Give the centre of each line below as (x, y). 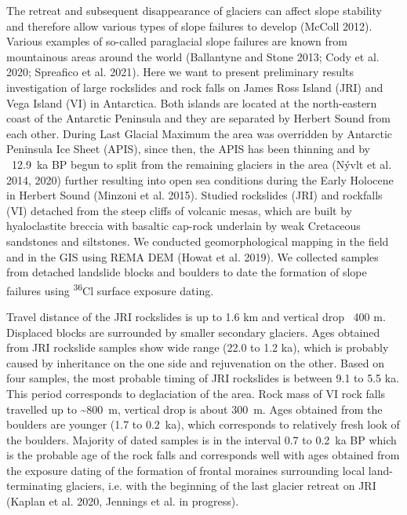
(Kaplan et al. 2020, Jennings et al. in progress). (123, 501)
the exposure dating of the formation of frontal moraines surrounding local (186, 470)
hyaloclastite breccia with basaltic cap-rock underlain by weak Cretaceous (184, 226)
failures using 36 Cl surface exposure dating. (110, 289)
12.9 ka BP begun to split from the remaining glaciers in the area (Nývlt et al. (202, 164)
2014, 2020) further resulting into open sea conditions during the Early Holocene (200, 179)
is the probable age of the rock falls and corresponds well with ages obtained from (203, 455)
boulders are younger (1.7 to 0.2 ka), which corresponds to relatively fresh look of (203, 424)
